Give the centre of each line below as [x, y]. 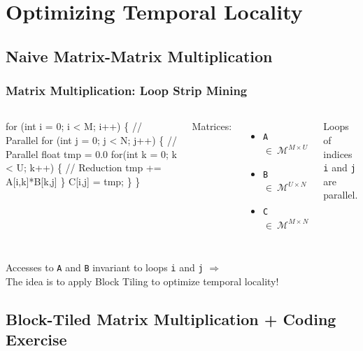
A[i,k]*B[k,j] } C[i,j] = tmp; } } [73, 181]
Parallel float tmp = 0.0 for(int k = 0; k [91, 153]
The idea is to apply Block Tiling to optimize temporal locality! [142, 281]
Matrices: [212, 126]
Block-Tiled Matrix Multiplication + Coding [171, 318]
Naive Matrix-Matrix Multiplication [139, 56]
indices [338, 153]
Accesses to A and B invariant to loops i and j [105, 267]
